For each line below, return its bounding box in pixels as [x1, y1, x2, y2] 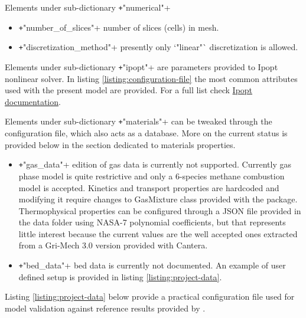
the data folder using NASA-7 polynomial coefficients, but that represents [18, 216, 286, 228]
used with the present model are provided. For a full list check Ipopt [5, 84, 253, 96]
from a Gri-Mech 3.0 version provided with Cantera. [18, 239, 208, 251]
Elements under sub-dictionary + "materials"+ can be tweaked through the [5, 115, 272, 127]
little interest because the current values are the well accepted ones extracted [18, 227, 298, 240]
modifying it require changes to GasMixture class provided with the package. [18, 193, 298, 205]
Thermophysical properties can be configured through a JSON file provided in [18, 204, 301, 217]
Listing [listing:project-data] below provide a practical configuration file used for [5, 290, 295, 303]
